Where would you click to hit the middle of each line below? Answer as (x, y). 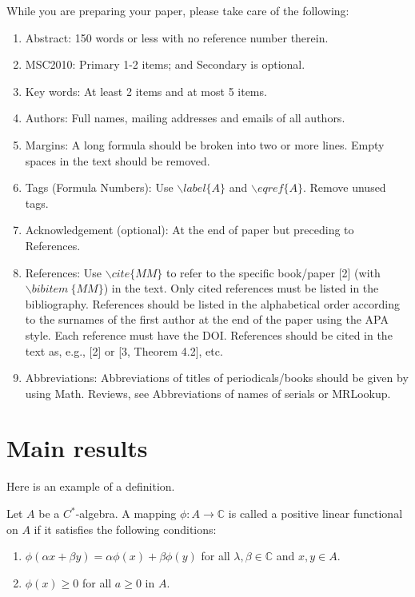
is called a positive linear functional (315, 513)
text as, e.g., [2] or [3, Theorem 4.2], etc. (124, 350)
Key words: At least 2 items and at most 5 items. (146, 91)
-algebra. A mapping (126, 513)
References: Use (64, 272)
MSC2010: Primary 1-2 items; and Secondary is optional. (165, 64)
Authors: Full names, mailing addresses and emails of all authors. (185, 118)
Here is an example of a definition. (91, 486)
